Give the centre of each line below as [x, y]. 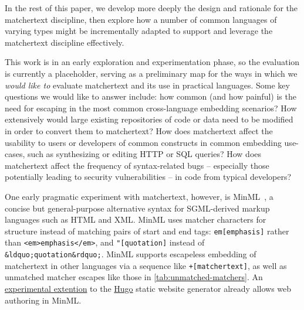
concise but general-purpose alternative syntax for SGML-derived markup [137, 208]
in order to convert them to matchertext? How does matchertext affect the [139, 130]
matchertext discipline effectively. [65, 42]
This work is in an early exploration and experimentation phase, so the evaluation [152, 62]
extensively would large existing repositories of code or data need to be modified [149, 119]
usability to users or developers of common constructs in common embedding [143, 142]
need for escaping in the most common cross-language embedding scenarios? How [151, 108]
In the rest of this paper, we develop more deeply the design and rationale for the [151, 8]
